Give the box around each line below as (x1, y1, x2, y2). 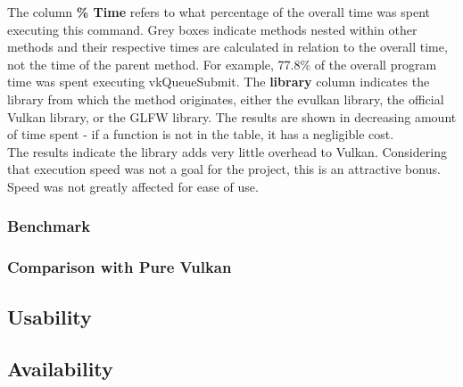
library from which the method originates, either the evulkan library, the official (7, 89, 444, 108)
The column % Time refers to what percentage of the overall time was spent (7, 3, 431, 21)
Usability (7, 302, 92, 330)
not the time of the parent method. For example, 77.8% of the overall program (7, 54, 437, 73)
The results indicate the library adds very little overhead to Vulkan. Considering (7, 142, 447, 161)
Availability (7, 355, 113, 383)
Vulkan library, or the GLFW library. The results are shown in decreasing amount (7, 107, 457, 126)
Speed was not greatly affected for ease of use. (7, 177, 259, 195)
